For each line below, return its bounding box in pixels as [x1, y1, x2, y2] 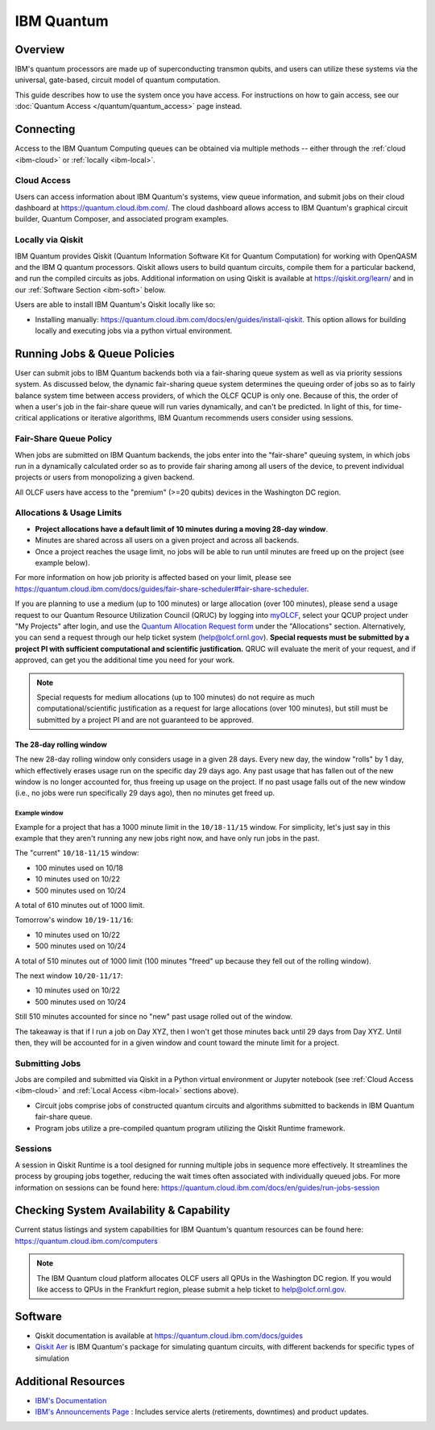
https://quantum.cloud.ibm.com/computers [14, 1236, 159, 1246]
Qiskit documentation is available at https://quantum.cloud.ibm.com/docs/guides [35, 1330, 304, 1341]
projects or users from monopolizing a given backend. [14, 472, 195, 483]
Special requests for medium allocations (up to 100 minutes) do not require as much [36, 692, 315, 702]
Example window [14, 810, 64, 818]
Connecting [14, 122, 76, 136]
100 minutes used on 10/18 [35, 863, 124, 873]
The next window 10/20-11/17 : [14, 971, 123, 980]
